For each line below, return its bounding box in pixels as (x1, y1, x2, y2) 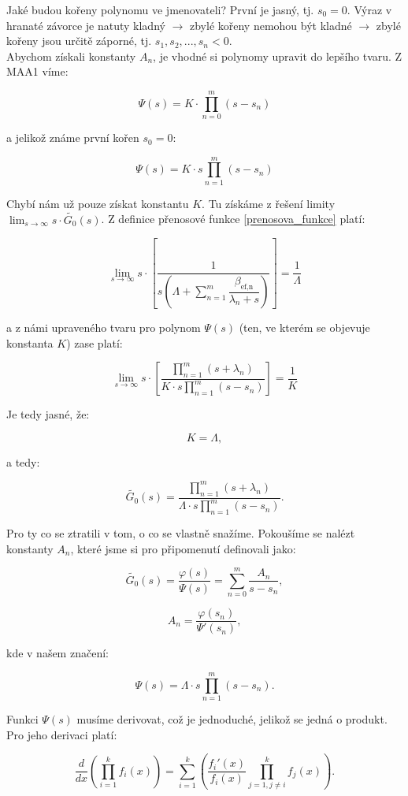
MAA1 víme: (6, 63, 69, 80)
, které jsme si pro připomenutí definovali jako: (70, 540, 296, 556)
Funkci (6, 711, 39, 727)
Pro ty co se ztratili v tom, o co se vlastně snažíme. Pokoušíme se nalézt (6, 524, 355, 541)
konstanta (6, 334, 54, 351)
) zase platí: (66, 334, 123, 351)
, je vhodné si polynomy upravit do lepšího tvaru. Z (153, 47, 402, 64)
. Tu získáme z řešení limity (202, 195, 336, 211)
